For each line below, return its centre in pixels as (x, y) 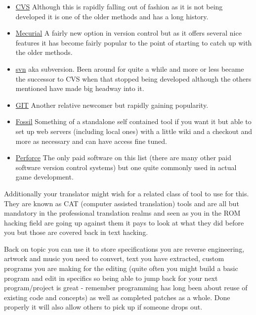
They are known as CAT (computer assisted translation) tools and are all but (122, 203)
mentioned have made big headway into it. (80, 88)
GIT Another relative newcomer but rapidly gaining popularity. (112, 105)
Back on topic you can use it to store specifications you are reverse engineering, (124, 248)
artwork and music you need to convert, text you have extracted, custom (114, 258)
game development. (44, 177)
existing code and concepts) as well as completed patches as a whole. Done (117, 297)
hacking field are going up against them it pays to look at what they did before (124, 222)
